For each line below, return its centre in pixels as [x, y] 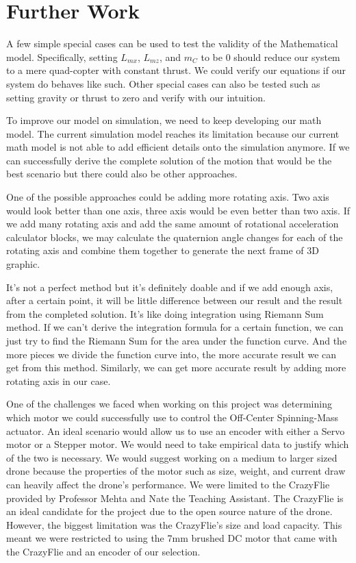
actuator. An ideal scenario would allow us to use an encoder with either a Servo [176, 430]
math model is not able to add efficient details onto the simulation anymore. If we [178, 147]
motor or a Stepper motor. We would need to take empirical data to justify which [178, 444]
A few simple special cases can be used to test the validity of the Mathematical [172, 43]
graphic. [23, 264]
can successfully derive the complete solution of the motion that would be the [169, 160]
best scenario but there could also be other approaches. [122, 174]
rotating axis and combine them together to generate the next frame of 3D [163, 250]
